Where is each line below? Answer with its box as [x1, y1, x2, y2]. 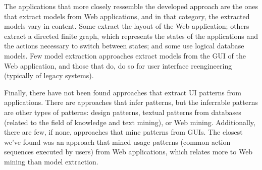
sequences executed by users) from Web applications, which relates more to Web [4, 146, 253, 157]
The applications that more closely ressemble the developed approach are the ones [4, 1, 258, 11]
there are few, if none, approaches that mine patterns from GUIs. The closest [4, 127, 243, 137]
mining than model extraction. [4, 156, 98, 166]
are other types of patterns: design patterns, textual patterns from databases [4, 106, 241, 117]
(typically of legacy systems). [4, 70, 94, 81]
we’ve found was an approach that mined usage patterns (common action [4, 136, 231, 147]
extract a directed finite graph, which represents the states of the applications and [4, 30, 258, 41]
